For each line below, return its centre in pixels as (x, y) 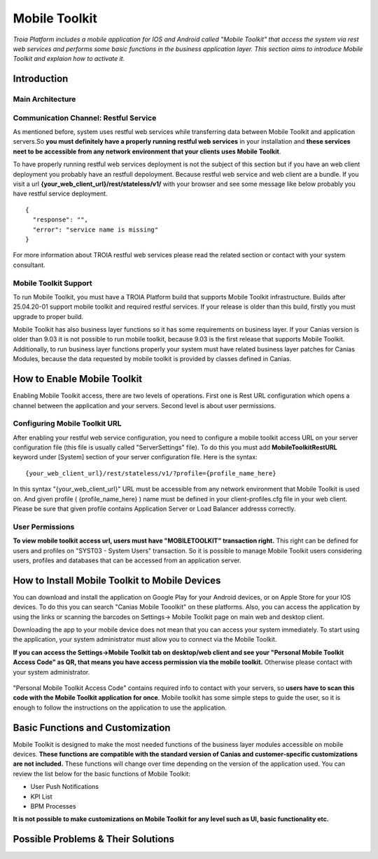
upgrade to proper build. (48, 316)
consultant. (29, 265)
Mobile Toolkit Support (52, 283)
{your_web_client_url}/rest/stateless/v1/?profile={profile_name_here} (151, 473)
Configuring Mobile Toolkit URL (67, 424)
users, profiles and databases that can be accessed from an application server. (127, 560)
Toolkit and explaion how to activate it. (69, 59)
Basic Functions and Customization (92, 728)
